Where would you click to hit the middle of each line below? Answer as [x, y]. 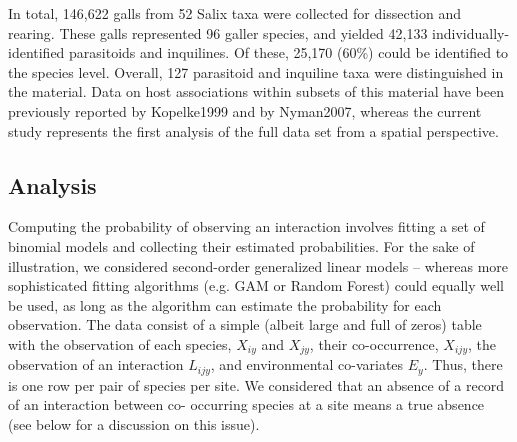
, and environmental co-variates [307, 364]
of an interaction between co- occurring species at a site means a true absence [246, 404]
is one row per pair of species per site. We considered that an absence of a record [256, 384]
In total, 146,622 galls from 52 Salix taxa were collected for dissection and [234, 13]
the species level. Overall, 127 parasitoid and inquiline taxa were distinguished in [256, 71]
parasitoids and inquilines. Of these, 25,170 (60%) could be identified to [289, 52]
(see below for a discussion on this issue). [134, 424]
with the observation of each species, [120, 343]
